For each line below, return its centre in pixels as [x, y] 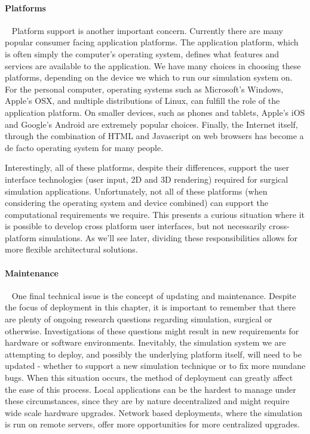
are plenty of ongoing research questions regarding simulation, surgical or [139, 319]
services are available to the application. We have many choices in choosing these [153, 65]
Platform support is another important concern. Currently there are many [147, 30]
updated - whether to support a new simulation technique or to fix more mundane [155, 366]
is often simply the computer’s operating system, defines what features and [142, 53]
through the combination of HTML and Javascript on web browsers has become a [154, 136]
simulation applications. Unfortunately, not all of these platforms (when [136, 191]
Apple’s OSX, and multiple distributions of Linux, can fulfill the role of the [142, 101]
